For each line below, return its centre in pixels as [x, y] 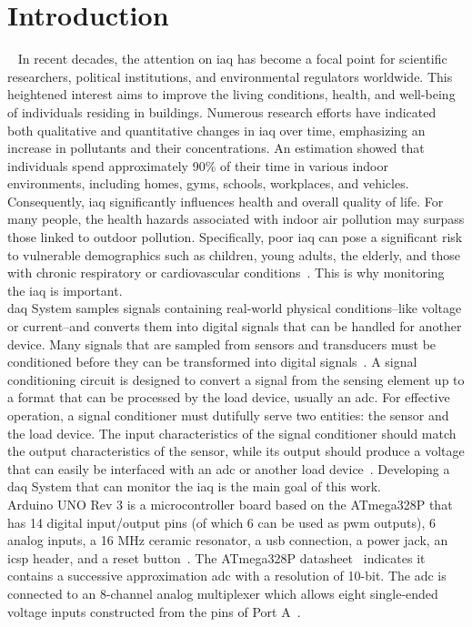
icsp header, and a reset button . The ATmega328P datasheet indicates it [216, 557]
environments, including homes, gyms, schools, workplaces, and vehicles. [208, 183]
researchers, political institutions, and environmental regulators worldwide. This [230, 76]
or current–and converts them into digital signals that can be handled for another [235, 326]
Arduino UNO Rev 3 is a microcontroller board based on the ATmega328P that [230, 504]
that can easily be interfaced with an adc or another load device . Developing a [229, 468]
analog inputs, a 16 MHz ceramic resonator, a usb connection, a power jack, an [228, 540]
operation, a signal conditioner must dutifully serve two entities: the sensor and [228, 415]
